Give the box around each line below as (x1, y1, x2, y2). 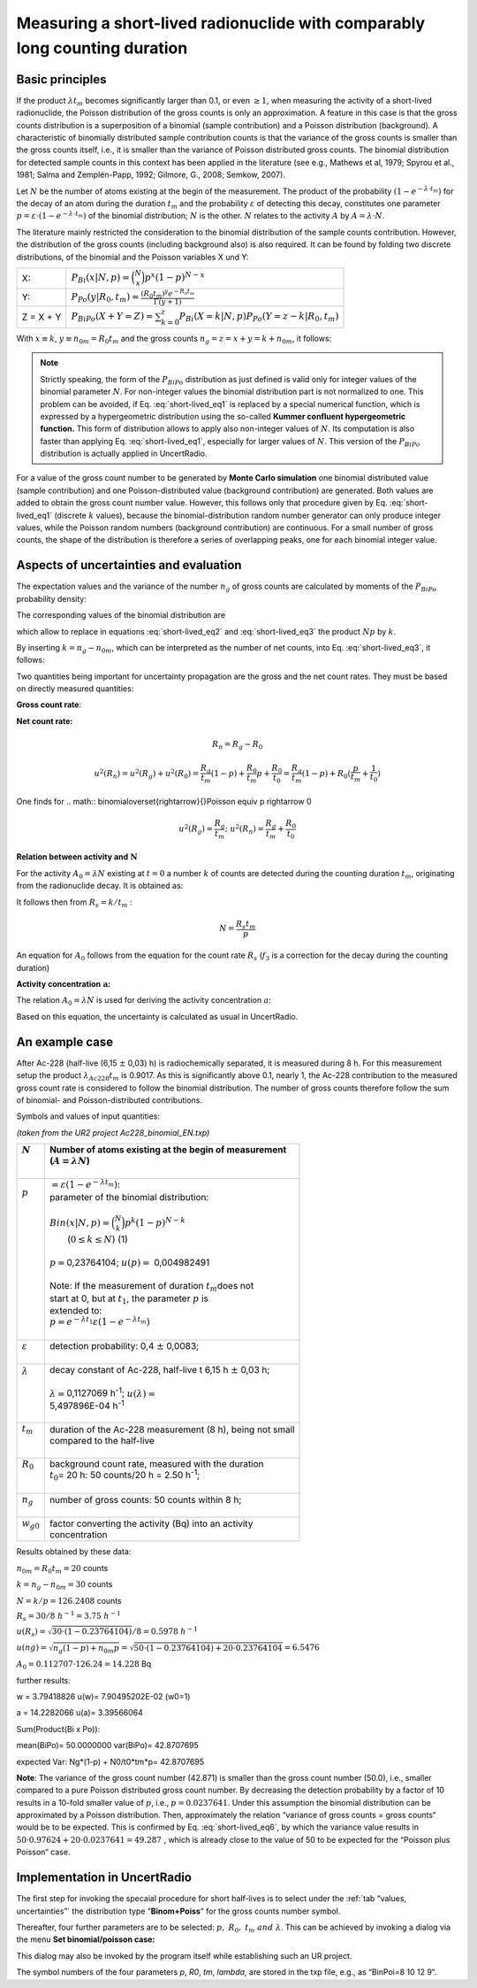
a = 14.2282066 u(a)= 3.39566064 (16, 1707, 143, 1718)
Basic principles (16, 72, 107, 87)
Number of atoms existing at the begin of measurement (49, 1144, 287, 1156)
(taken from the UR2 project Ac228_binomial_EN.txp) (16, 1127, 210, 1137)
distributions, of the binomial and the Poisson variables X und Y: (16, 251, 249, 262)
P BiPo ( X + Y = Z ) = (71, 311, 154, 324)
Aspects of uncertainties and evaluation (16, 558, 242, 573)
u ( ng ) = (16, 1643, 48, 1653)
